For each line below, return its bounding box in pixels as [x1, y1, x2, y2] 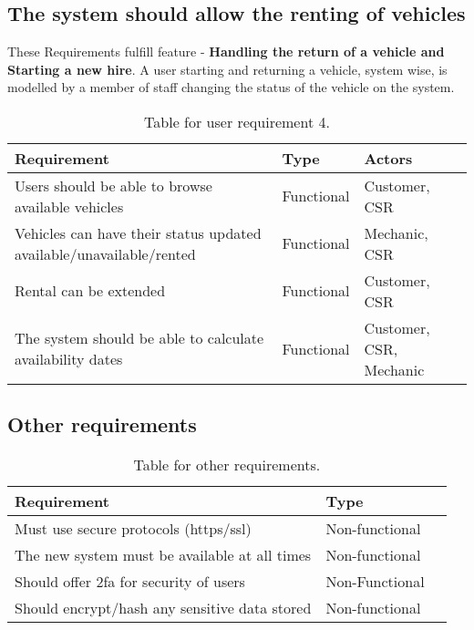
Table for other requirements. [133, 454, 321, 476]
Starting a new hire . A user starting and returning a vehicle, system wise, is [7, 59, 448, 78]
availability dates [15, 348, 123, 370]
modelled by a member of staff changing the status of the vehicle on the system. [7, 77, 455, 97]
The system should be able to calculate [15, 327, 264, 349]
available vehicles [15, 195, 124, 217]
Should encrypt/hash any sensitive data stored [15, 597, 312, 619]
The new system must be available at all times [15, 544, 312, 566]
